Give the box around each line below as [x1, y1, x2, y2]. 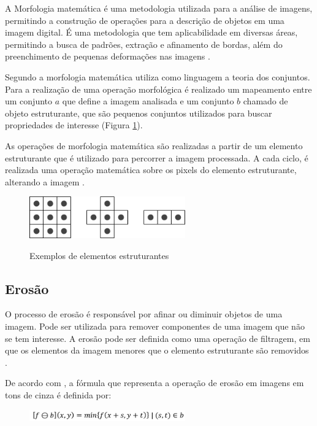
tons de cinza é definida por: [5, 389, 112, 401]
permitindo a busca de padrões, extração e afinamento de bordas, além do [5, 37, 283, 50]
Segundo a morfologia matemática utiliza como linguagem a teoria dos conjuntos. [5, 70, 310, 83]
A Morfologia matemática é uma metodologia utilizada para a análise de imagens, [5, 2, 313, 14]
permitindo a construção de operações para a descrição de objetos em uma [5, 14, 285, 26]
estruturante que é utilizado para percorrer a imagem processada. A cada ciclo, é [5, 151, 308, 164]
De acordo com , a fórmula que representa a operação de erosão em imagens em [5, 376, 304, 389]
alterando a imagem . [5, 175, 85, 188]
